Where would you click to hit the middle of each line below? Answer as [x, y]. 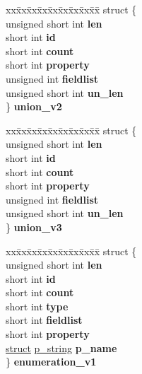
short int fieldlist [44, 320]
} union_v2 [34, 106]
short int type [37, 306]
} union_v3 [34, 227]
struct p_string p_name [61, 347]
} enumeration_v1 [51, 362]
